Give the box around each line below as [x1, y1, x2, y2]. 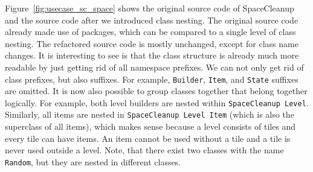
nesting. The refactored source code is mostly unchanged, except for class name [5, 37, 298, 49]
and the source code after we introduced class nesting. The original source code [5, 13, 298, 26]
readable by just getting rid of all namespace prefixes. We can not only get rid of [5, 60, 304, 73]
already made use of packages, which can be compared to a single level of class [5, 25, 296, 38]
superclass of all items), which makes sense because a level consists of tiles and [5, 120, 296, 133]
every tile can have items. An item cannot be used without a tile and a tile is [5, 132, 291, 144]
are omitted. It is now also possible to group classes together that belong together [5, 84, 308, 97]
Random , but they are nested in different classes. [5, 155, 181, 168]
